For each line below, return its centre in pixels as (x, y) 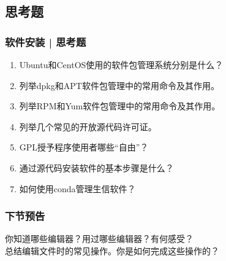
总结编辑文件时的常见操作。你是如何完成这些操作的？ (112, 250)
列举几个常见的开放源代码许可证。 (88, 126)
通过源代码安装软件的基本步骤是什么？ (96, 167)
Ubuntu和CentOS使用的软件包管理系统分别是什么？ (121, 64)
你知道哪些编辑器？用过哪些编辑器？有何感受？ (99, 239)
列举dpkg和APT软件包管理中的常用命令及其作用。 (119, 85)
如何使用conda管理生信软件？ (77, 188)
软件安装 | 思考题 (46, 41)
